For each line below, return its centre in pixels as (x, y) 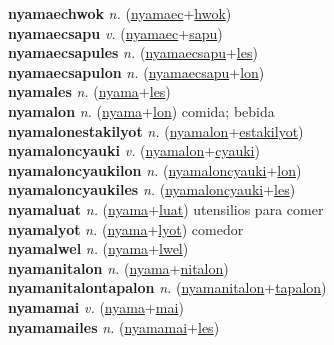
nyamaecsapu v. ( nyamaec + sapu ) (115, 32)
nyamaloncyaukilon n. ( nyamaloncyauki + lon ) (155, 169)
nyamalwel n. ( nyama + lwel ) (98, 248)
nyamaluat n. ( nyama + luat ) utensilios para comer (166, 208)
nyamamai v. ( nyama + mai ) (96, 306)
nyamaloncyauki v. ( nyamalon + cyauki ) (134, 150)
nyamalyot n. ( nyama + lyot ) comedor (126, 228)
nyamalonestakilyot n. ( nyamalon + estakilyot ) (156, 130)
